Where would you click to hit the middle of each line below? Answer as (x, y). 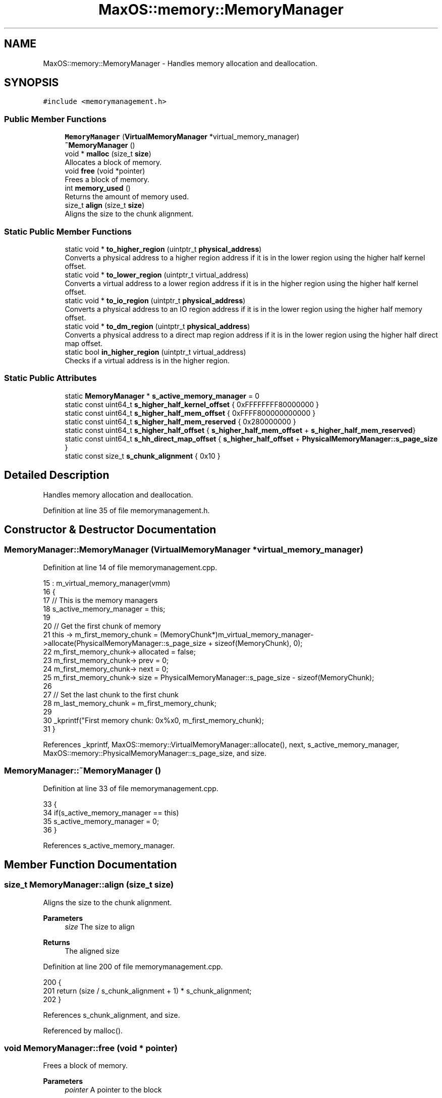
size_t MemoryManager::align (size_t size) (89, 885)
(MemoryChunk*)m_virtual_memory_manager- (237, 634)
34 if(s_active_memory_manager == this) (111, 812)
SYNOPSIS (32, 83)
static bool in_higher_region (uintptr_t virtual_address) (155, 352)
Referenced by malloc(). (83, 1030)
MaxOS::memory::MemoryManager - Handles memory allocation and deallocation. (180, 63)
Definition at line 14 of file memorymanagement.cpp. (130, 567)
